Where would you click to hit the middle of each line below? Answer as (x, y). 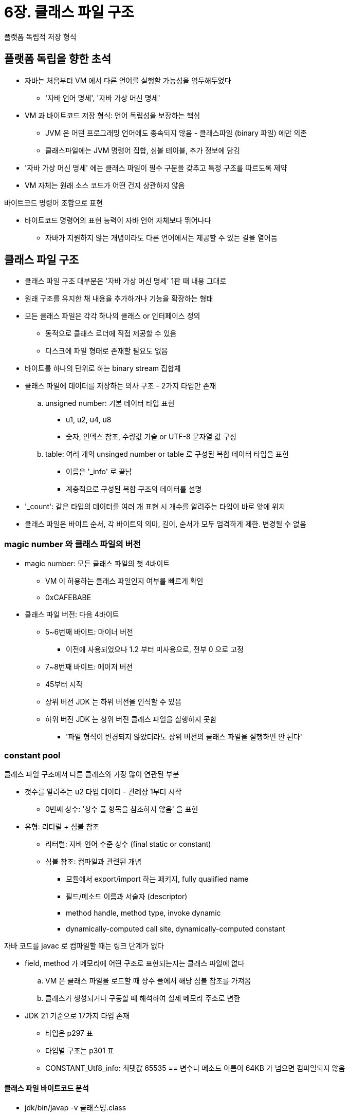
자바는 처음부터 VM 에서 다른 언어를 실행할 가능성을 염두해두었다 (128, 80)
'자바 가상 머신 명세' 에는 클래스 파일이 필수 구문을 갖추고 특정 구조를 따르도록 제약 (156, 168)
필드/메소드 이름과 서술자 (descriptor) (127, 896)
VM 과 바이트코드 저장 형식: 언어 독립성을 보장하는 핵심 (113, 115)
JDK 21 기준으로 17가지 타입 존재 (77, 1015)
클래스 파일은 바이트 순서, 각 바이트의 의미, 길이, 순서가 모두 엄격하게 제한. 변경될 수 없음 (166, 524)
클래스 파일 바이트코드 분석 (47, 1088)
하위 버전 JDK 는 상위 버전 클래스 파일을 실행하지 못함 (131, 719)
